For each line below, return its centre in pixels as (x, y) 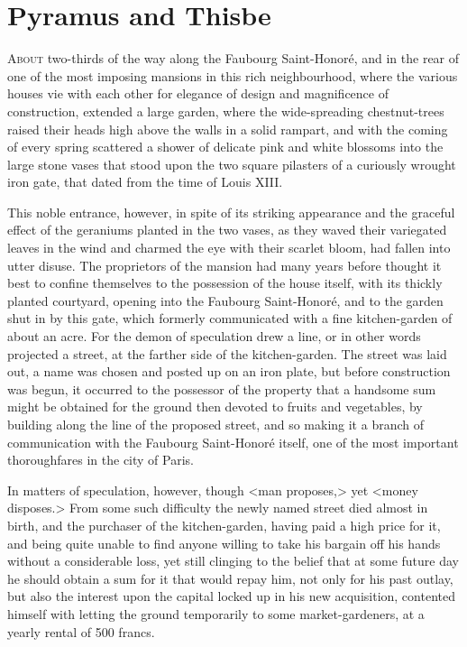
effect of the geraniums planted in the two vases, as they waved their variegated (227, 230)
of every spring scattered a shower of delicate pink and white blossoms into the (225, 147)
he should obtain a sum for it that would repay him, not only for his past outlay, (230, 578)
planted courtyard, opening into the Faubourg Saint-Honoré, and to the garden (225, 300)
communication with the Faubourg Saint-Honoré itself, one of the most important (233, 442)
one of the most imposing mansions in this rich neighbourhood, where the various (233, 75)
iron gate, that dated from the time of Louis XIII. (145, 182)
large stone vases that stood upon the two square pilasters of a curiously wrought (232, 164)
